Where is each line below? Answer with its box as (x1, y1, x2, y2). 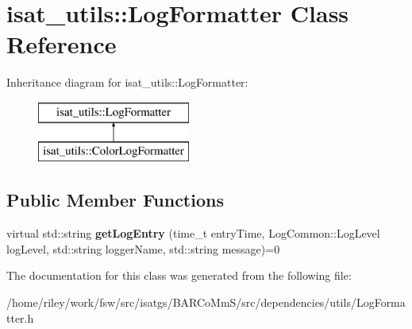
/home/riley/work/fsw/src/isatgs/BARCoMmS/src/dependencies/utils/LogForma (6, 294, 406, 311)
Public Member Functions (6, 188, 224, 212)
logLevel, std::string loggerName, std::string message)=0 (6, 240, 280, 257)
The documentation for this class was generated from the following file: (6, 267, 352, 284)
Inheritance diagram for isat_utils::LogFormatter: (6, 74, 248, 91)
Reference (6, 28, 117, 60)
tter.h (6, 309, 34, 326)
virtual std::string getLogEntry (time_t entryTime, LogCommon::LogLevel (6, 225, 380, 242)
